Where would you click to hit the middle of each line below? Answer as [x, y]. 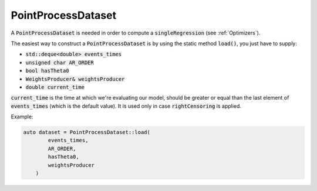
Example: [22, 117]
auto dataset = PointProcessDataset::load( [87, 132]
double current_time [55, 87]
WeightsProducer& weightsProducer [75, 79]
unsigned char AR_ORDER [60, 62]
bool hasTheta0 [48, 71]
